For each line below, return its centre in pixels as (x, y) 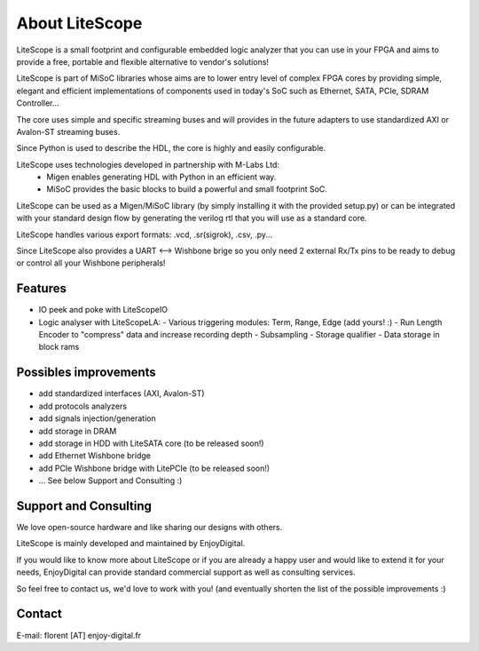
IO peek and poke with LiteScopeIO (103, 310)
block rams (59, 347)
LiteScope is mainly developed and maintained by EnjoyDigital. (131, 544)
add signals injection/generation (98, 418)
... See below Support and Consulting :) (110, 480)
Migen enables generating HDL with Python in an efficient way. (161, 177)
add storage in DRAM (78, 431)
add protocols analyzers (83, 406)
